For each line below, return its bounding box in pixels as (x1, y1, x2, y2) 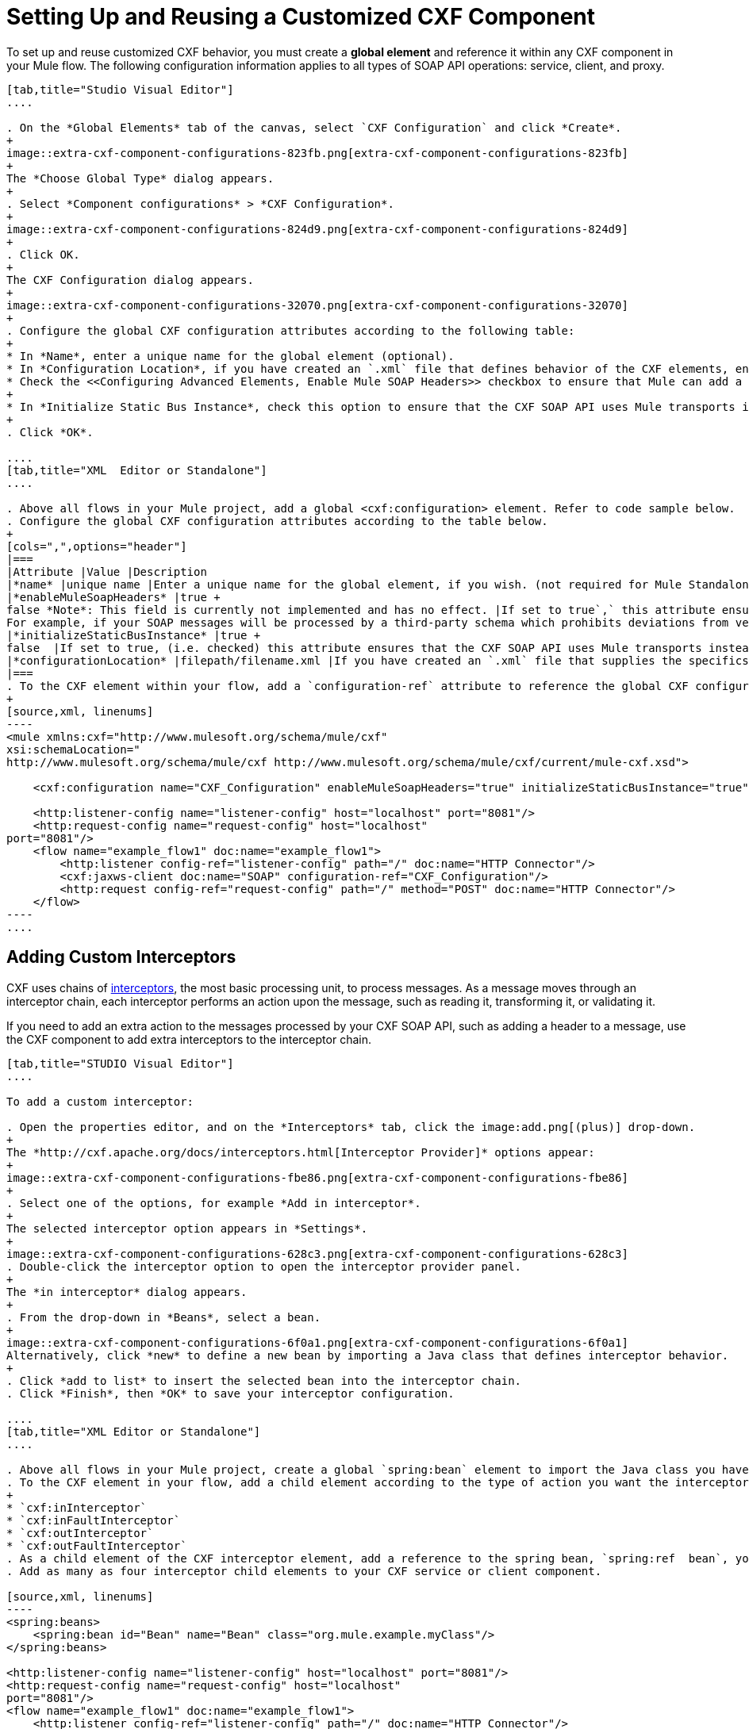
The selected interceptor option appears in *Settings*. (6, 1221, 368, 1235)
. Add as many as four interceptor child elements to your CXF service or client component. (6, 1564, 602, 1578)
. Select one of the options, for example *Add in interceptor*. (6, 1196, 421, 1210)
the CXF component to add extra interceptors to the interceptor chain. (6, 1032, 371, 1046)
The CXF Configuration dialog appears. (6, 273, 254, 286)
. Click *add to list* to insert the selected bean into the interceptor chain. (6, 1374, 522, 1387)
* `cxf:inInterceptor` (6, 1501, 148, 1514)
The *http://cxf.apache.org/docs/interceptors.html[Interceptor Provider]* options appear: (6, 1145, 595, 1159)
